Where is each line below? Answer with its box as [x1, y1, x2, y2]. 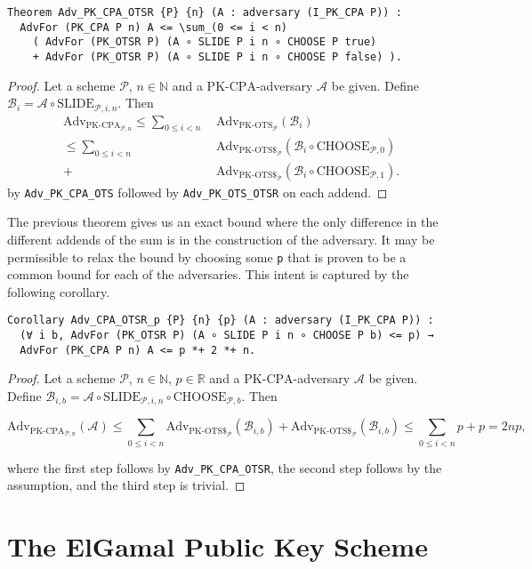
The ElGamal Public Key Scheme [7, 528, 428, 565]
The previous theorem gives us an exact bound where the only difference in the [7, 212, 439, 231]
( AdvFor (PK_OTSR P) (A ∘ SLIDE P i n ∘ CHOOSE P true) [32, 36, 377, 49]
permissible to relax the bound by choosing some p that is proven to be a [7, 247, 407, 266]
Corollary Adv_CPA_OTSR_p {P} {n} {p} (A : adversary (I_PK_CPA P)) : [7, 314, 434, 327]
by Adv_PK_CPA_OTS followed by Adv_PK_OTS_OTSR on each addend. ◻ [7, 182, 388, 201]
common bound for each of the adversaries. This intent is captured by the [7, 265, 409, 284]
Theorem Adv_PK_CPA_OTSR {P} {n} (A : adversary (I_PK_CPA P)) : [7, 6, 402, 19]
